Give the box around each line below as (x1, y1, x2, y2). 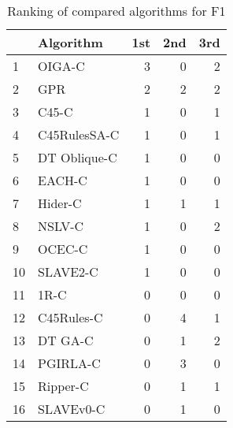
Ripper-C (38, 377, 89, 395)
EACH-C (38, 171, 87, 189)
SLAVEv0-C (38, 400, 105, 418)
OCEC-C (38, 240, 88, 258)
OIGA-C (38, 57, 85, 75)
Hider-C (38, 194, 82, 212)
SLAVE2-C (38, 262, 98, 281)
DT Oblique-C (38, 148, 117, 166)
